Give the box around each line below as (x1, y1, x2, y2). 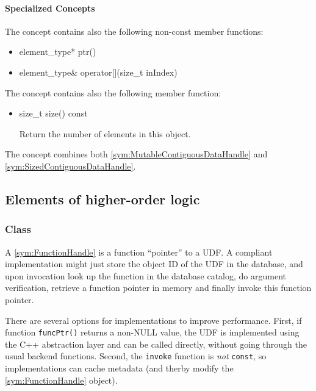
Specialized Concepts (5, 1, 95, 14)
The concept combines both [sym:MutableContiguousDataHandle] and (5, 148, 268, 160)
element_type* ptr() (19, 45, 96, 58)
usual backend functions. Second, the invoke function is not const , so (5, 350, 267, 362)
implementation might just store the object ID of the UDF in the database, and (5, 257, 303, 270)
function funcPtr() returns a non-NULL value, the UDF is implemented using (5, 326, 300, 339)
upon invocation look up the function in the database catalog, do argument (5, 269, 287, 282)
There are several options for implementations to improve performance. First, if (5, 314, 302, 326)
